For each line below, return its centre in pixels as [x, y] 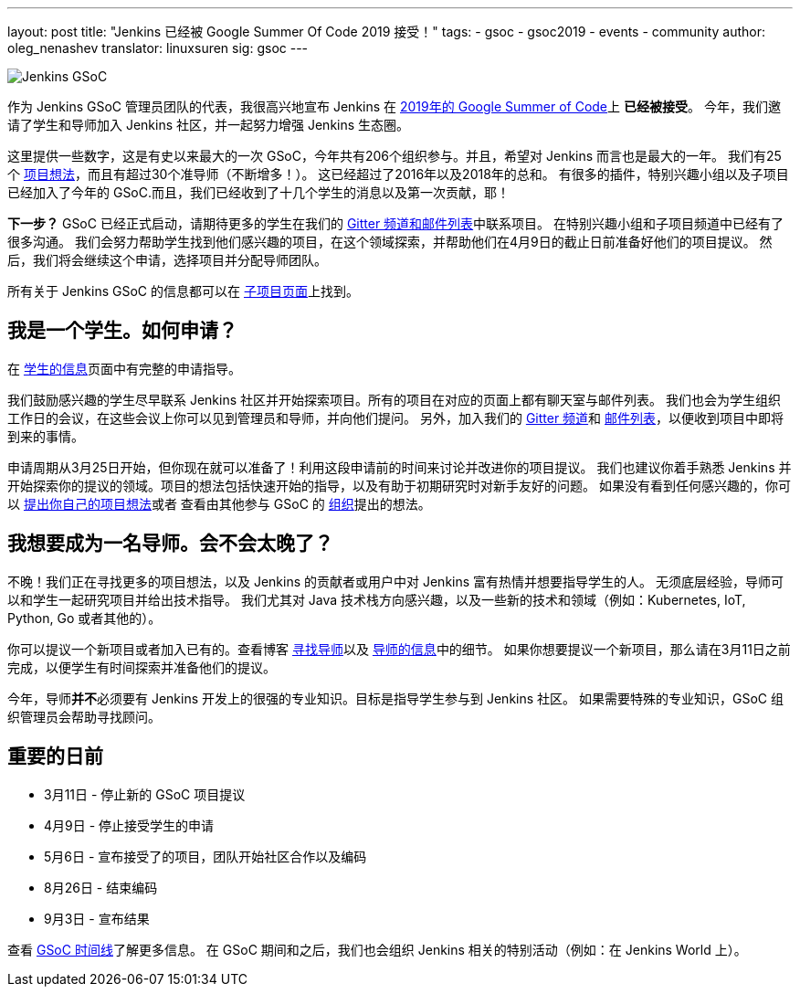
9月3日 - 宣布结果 [97, 918]
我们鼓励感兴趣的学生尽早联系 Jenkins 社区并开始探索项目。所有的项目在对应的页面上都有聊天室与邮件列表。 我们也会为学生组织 [394, 399]
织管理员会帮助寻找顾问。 [84, 716]
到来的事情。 [46, 436]
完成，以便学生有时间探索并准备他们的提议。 [142, 667]
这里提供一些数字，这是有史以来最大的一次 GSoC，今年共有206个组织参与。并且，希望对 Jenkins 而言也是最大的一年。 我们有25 [395, 156]
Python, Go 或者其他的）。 [84, 618]
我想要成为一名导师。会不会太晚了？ [170, 544]
